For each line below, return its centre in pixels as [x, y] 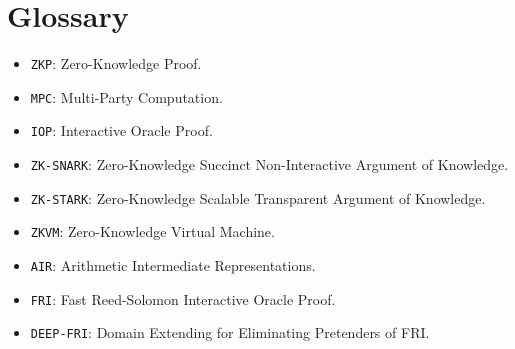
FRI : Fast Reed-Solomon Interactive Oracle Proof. [183, 298]
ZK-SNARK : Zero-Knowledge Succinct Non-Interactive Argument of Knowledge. [269, 164]
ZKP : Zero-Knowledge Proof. [116, 63]
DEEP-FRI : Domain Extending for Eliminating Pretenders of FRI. [230, 332]
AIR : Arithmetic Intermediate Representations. [173, 265]
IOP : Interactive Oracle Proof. [121, 130]
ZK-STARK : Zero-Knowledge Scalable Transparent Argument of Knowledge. [258, 197]
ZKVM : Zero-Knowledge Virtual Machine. [152, 231]
